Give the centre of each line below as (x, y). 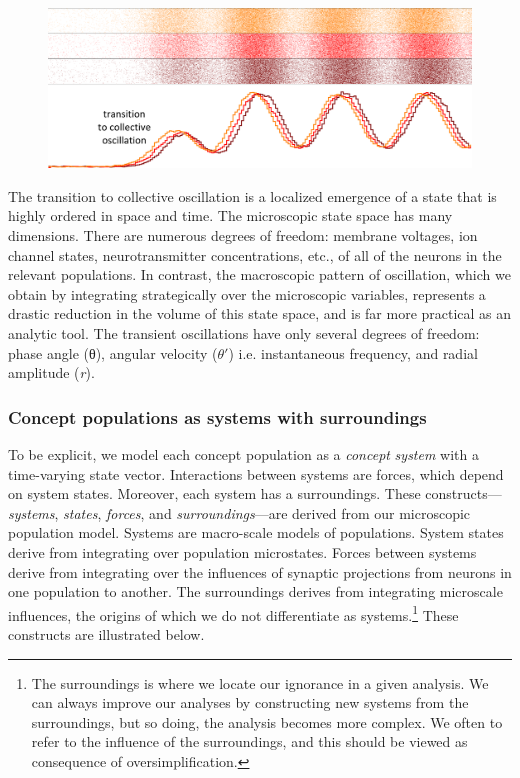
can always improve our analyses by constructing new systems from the (250, 702)
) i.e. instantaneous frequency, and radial (353, 352)
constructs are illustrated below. (106, 633)
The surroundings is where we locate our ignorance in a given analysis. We (260, 682)
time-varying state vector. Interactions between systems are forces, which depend (256, 473)
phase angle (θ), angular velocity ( (113, 352)
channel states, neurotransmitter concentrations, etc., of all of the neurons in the (255, 254)
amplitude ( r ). (51, 372)
